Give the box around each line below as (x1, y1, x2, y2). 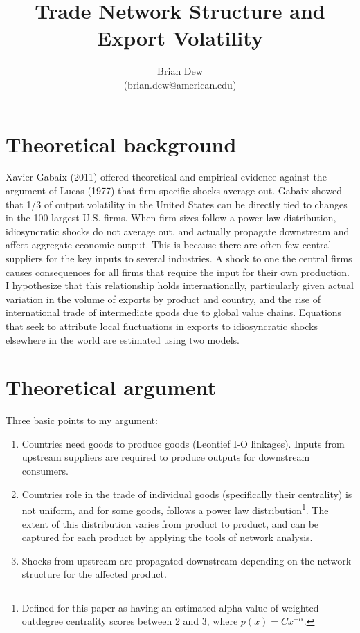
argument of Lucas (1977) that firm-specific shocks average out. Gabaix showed (6, 183, 343, 198)
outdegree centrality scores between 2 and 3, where (21, 614, 238, 628)
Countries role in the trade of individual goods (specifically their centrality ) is (21, 486, 352, 501)
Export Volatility (97, 24, 263, 52)
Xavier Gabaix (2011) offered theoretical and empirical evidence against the (6, 169, 327, 184)
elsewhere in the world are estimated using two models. (6, 332, 240, 347)
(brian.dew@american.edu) (123, 77, 237, 91)
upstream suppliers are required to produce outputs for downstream (21, 450, 310, 464)
